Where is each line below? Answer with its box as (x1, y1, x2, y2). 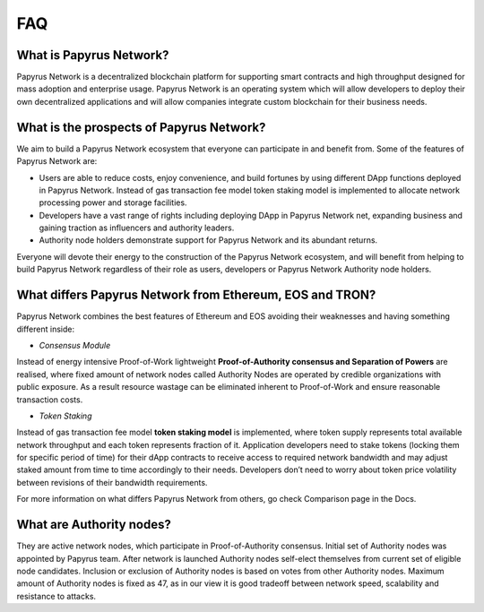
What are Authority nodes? (16, 517, 172, 532)
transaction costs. (16, 394, 83, 405)
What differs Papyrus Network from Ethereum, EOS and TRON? (16, 288, 376, 303)
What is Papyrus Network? (16, 47, 169, 63)
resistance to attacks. (16, 590, 97, 601)
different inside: (16, 323, 75, 334)
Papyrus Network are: (16, 156, 98, 167)
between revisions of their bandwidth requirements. (16, 477, 208, 487)
